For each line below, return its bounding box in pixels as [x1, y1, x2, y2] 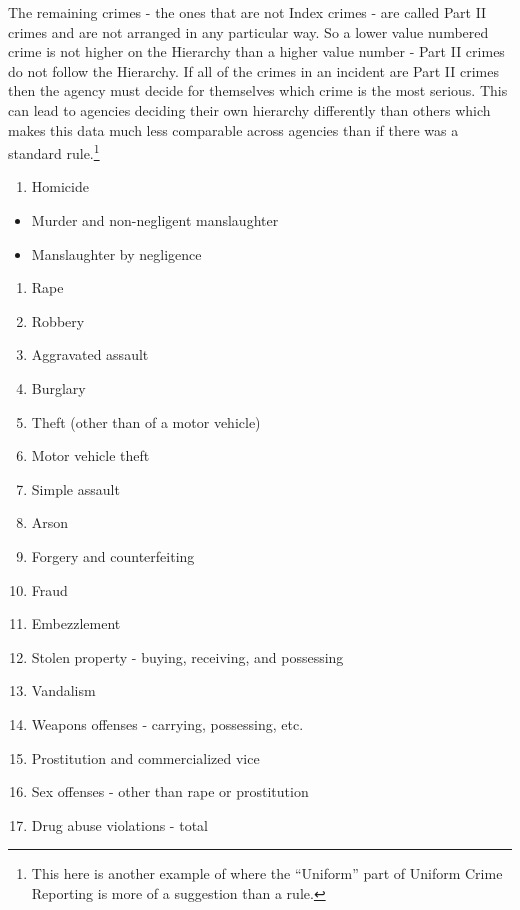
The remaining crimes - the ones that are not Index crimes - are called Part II [8, 2, 487, 22]
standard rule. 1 [8, 140, 100, 163]
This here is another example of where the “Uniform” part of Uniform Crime [31, 863, 503, 884]
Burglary [31, 377, 86, 398]
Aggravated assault [31, 344, 149, 365]
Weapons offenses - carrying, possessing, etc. [31, 713, 304, 734]
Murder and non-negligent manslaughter [31, 210, 279, 230]
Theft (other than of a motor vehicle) [31, 411, 261, 432]
